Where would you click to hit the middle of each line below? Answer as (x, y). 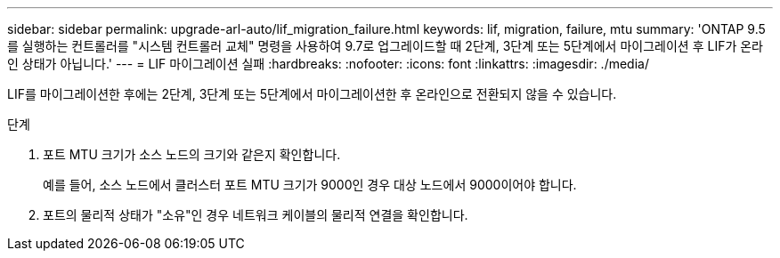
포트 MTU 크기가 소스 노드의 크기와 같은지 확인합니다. (192, 154)
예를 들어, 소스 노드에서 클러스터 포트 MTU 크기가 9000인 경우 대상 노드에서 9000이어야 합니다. (310, 185)
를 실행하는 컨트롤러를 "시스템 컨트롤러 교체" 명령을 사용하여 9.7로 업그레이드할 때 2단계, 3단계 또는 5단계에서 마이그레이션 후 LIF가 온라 (385, 46)
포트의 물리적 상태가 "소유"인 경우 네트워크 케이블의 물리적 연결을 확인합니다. (256, 215)
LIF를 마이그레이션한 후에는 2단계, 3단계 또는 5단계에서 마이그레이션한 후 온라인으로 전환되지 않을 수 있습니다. (312, 94)
